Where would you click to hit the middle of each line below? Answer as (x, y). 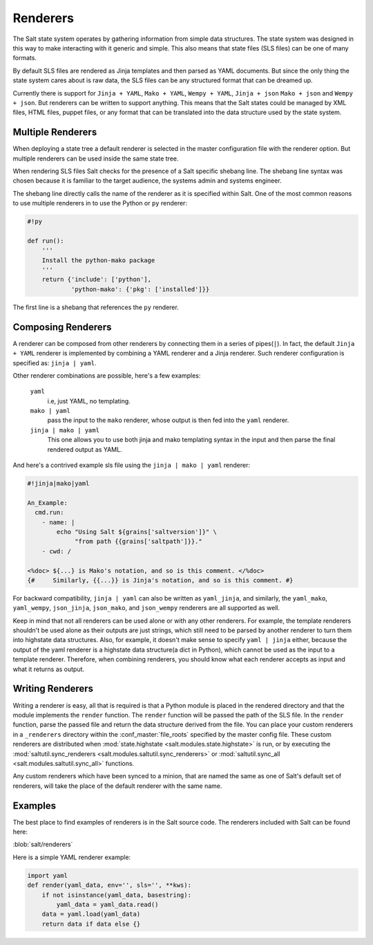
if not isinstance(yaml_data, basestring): (116, 895)
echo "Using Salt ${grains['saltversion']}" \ (136, 532)
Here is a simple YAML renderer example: (72, 857)
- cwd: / (57, 551)
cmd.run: (49, 513)
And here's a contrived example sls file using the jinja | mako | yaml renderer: (131, 465)
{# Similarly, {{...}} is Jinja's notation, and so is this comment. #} (160, 580)
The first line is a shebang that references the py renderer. (96, 307)
